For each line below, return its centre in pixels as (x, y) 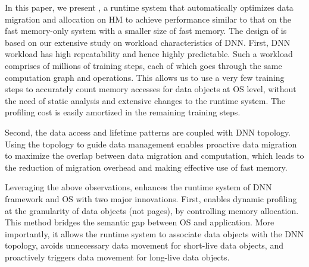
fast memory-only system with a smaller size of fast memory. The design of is (146, 31)
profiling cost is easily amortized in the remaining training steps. (123, 112)
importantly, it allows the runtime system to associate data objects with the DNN (154, 233)
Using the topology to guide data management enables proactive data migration (151, 144)
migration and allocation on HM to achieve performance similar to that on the (148, 19)
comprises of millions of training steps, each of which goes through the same (143, 65)
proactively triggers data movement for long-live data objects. (117, 257)
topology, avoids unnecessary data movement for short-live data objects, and (144, 245)
